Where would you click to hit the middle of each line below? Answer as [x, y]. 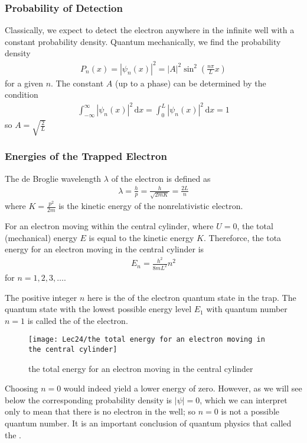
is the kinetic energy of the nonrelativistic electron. [151, 206]
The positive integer [41, 297]
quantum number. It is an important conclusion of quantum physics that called [148, 423]
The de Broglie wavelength [53, 178]
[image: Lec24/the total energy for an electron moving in [147, 340]
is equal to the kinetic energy [141, 237]
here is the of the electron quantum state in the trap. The [192, 297]
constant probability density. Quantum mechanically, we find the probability [143, 41]
